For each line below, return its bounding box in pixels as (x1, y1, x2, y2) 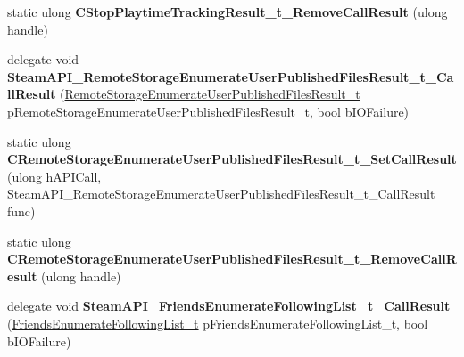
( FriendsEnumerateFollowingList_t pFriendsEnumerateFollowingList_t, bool (7, 313, 428, 332)
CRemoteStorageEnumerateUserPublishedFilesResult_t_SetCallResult (7, 150, 457, 168)
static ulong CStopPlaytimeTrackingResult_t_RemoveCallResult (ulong (7, 3, 448, 20)
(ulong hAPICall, (7, 166, 102, 185)
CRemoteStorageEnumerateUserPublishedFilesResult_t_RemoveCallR (7, 249, 457, 268)
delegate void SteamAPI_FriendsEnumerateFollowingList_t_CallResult (7, 296, 451, 315)
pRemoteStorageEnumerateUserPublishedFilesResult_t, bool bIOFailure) (7, 101, 410, 120)
